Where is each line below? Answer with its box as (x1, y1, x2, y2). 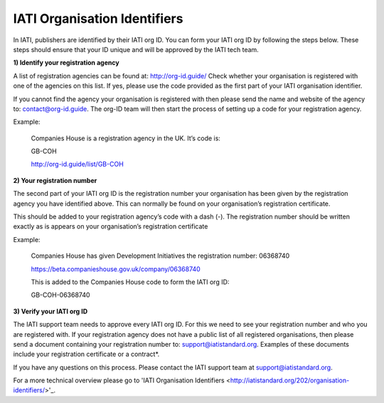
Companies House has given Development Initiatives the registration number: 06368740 (31, 251, 290, 260)
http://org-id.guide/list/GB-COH (31, 160, 124, 169)
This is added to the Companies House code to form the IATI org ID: (31, 278, 230, 286)
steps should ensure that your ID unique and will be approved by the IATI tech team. (13, 45, 259, 53)
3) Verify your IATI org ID (13, 307, 88, 315)
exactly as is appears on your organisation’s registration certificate (13, 222, 208, 231)
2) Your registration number (13, 176, 97, 184)
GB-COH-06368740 (31, 291, 90, 299)
